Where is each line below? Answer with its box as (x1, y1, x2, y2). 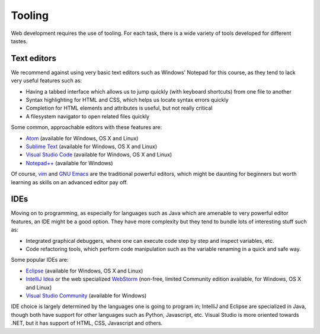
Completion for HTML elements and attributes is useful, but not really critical (25, 104, 213, 112)
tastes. (11, 37, 28, 44)
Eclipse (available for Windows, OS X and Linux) (25, 267, 143, 274)
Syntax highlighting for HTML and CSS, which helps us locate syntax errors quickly (25, 97, 229, 104)
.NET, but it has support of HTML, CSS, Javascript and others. (11, 320, 163, 327)
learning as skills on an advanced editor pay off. (11, 178, 128, 186)
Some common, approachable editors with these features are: (11, 124, 162, 131)
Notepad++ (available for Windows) (25, 159, 113, 166)
